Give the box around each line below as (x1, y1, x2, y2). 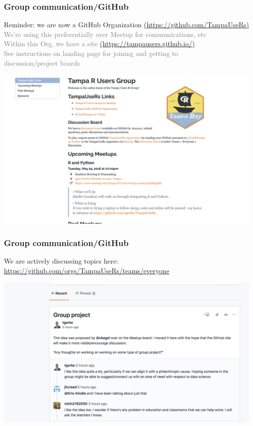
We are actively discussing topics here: (4, 256, 118, 266)
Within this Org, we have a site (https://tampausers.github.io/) (4, 38, 195, 49)
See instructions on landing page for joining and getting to (4, 48, 179, 58)
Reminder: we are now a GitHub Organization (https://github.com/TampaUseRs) (4, 19, 249, 30)
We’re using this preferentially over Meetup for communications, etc (4, 29, 207, 39)
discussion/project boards (4, 57, 80, 68)
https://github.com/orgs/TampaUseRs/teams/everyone (4, 265, 169, 275)
